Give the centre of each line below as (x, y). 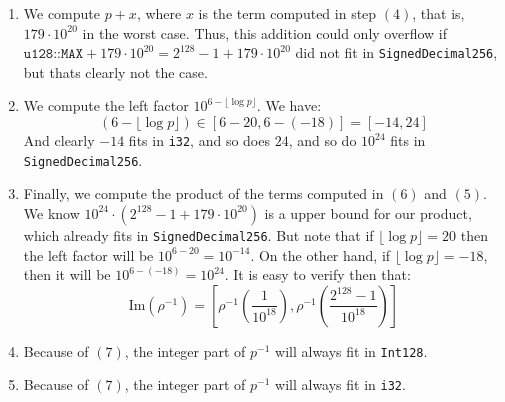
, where (159, 13)
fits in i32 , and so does (199, 140)
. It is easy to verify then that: (317, 274)
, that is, (438, 13)
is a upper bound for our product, (368, 212)
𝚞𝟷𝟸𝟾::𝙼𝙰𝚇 (53, 54)
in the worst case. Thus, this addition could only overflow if (264, 32)
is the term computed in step (287, 13)
